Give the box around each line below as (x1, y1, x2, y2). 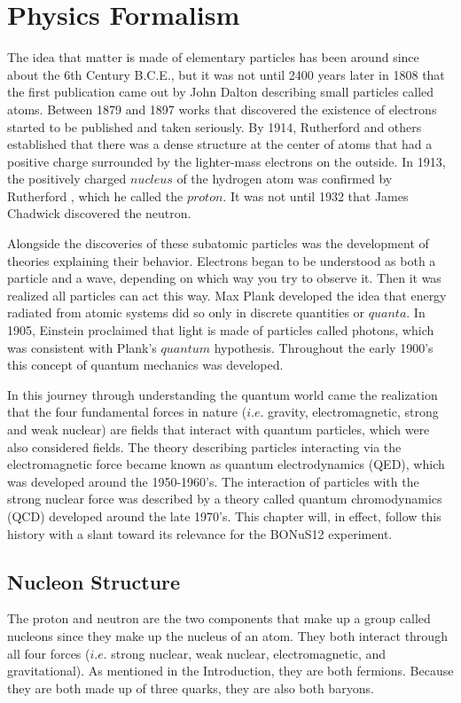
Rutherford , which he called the (7, 186, 184, 205)
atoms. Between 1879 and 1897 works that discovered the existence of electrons (7, 99, 437, 118)
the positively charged (7, 169, 127, 188)
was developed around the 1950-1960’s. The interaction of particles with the (7, 472, 419, 490)
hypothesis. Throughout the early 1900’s (214, 338, 434, 356)
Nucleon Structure (7, 567, 181, 595)
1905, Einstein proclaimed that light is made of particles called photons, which (7, 321, 434, 340)
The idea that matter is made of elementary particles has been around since (7, 48, 419, 66)
